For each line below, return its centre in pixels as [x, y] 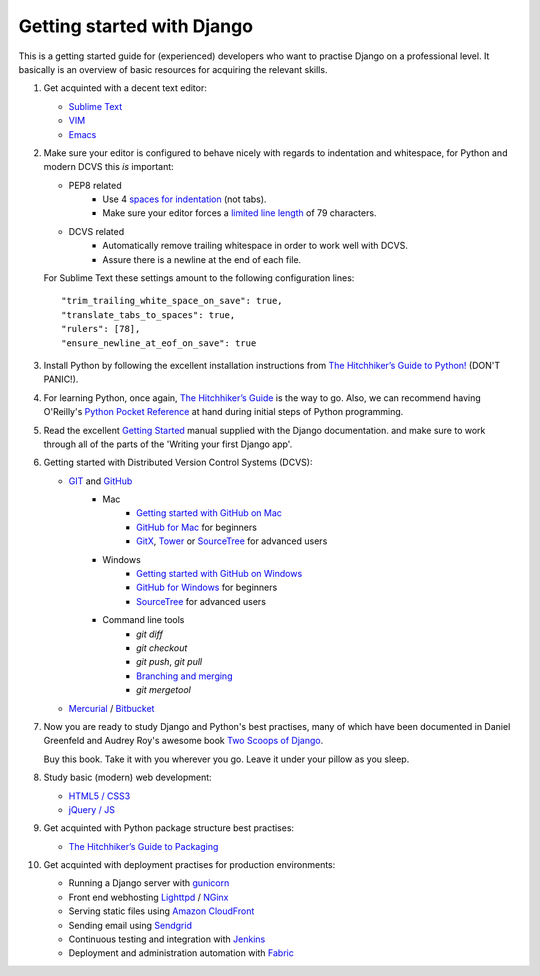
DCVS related [96, 231]
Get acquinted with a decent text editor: [125, 88]
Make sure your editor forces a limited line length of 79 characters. [239, 213]
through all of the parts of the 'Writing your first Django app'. [168, 444]
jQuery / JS [91, 809]
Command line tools [143, 620]
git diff [150, 634]
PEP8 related [95, 185]
